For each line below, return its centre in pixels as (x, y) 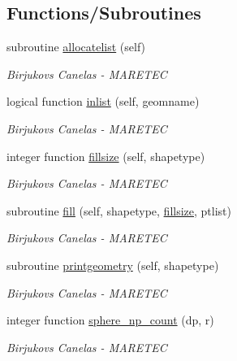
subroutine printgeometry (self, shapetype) (113, 265)
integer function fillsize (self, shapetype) (106, 156)
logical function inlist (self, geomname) (103, 101)
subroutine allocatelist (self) (76, 47)
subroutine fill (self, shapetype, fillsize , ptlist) (119, 210)
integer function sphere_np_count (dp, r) (110, 320)
